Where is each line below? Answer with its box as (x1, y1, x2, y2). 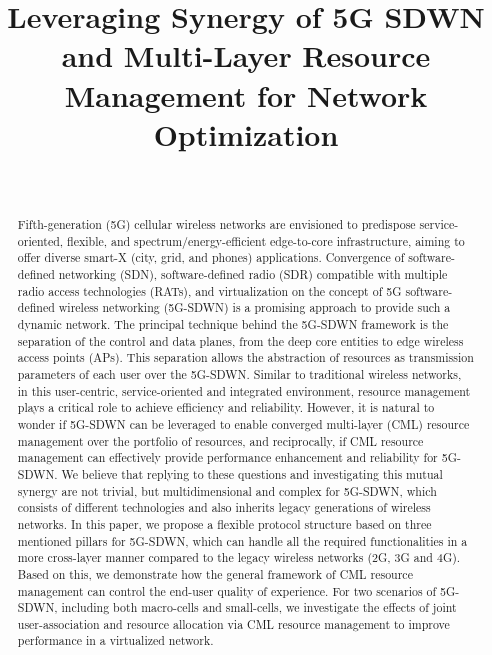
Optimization (153, 113, 339, 154)
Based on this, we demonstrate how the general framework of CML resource (17, 565, 413, 582)
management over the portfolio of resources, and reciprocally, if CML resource (17, 432, 424, 449)
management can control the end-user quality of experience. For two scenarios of (17, 582, 437, 599)
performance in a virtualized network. (17, 632, 214, 649)
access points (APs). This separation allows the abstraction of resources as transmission (17, 349, 474, 366)
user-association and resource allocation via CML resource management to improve (17, 615, 450, 632)
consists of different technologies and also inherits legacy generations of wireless (17, 499, 431, 516)
